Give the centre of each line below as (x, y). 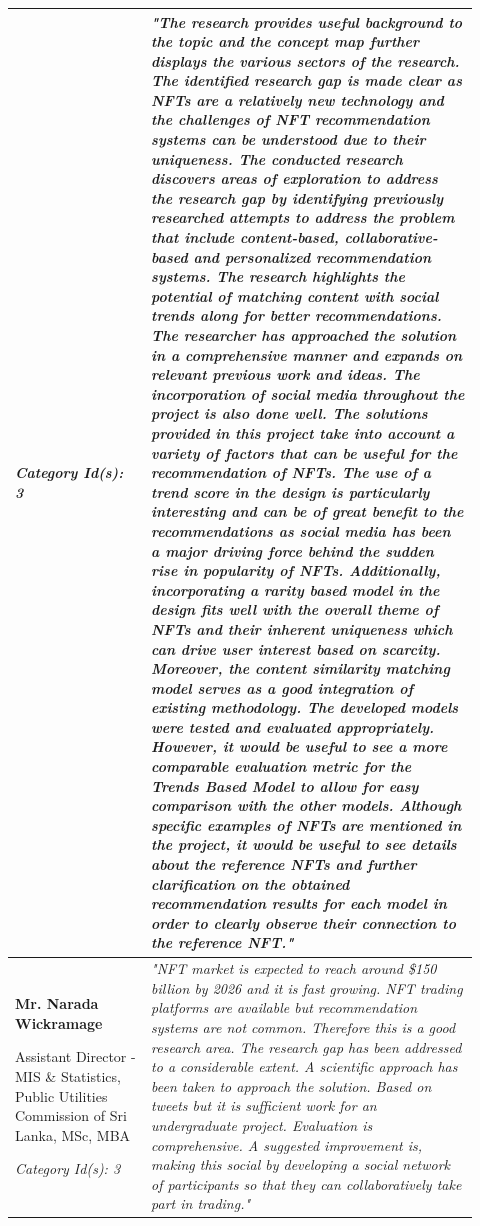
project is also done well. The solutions (289, 413)
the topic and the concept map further (285, 41)
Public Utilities (61, 1095)
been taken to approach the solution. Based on (291, 1085)
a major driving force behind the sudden (292, 550)
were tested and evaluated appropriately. (292, 726)
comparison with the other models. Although (306, 805)
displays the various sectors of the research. (305, 60)
